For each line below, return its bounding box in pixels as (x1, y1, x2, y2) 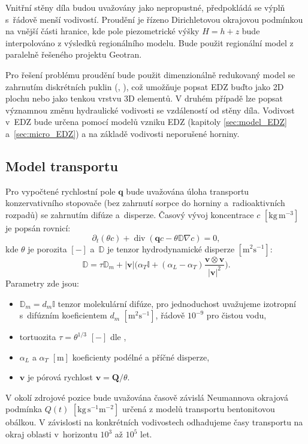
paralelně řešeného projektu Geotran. (5, 48, 142, 61)
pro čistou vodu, (206, 309, 267, 321)
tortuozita (19, 330, 56, 343)
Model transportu (5, 156, 118, 175)
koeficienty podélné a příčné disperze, (72, 350, 210, 363)
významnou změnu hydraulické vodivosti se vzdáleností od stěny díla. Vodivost (5, 103, 295, 116)
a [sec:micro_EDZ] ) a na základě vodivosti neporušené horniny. (5, 127, 240, 139)
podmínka (5, 403, 43, 415)
